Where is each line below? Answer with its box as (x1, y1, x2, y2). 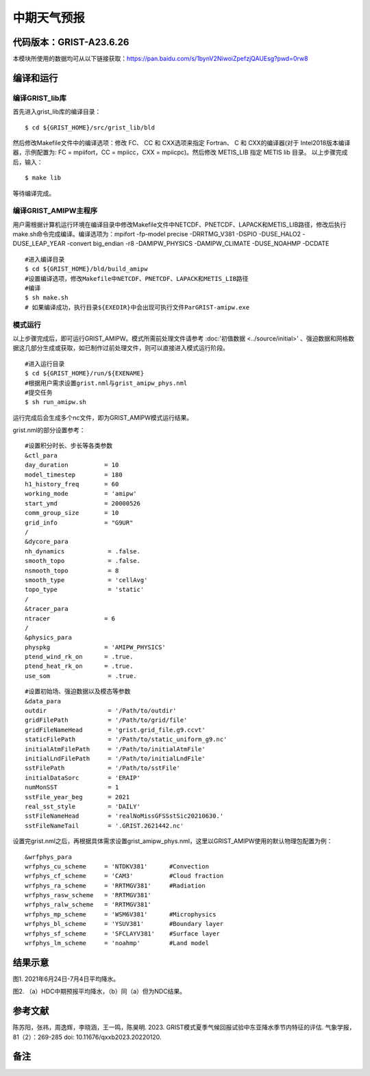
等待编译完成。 (12, 189, 55, 197)
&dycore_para (25, 538, 69, 546)
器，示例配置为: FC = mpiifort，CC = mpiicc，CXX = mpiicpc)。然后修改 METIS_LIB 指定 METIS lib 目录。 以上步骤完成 (12, 148, 348, 157)
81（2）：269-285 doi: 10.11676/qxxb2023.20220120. (12, 1033, 162, 1041)
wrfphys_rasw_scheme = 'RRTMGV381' (25, 891, 152, 899)
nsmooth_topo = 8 (25, 566, 119, 575)
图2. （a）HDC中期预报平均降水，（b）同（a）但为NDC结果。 (12, 987, 186, 996)
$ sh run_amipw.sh (25, 398, 87, 406)
